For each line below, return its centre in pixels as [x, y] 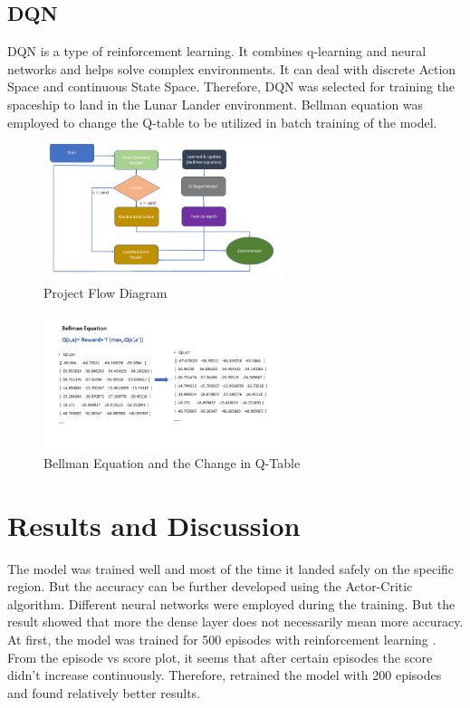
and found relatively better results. [104, 692]
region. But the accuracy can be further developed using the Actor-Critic [210, 586]
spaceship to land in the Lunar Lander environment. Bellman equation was [216, 104]
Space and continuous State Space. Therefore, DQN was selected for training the [231, 86]
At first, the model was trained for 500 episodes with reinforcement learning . [222, 640]
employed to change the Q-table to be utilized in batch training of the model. [222, 122]
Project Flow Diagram [106, 292]
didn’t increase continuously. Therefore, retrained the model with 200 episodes [225, 675]
